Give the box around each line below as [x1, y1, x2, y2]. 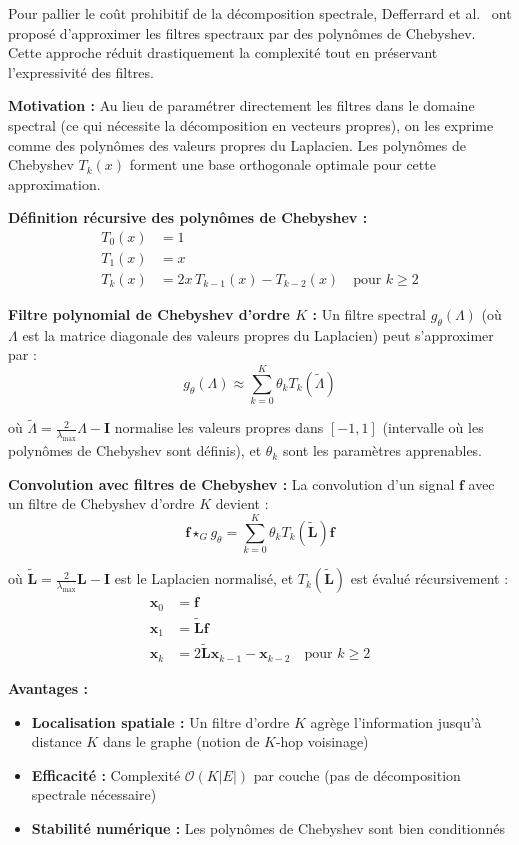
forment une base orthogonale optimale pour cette [129, 154, 436, 175]
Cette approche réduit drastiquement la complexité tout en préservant [8, 42, 438, 63]
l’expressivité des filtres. [8, 61, 154, 82]
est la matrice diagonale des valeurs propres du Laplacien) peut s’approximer [22, 324, 494, 345]
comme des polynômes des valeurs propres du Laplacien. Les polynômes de [8, 134, 466, 155]
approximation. [8, 173, 101, 194]
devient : [215, 493, 269, 514]
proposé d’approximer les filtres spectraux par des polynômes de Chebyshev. [8, 22, 476, 43]
